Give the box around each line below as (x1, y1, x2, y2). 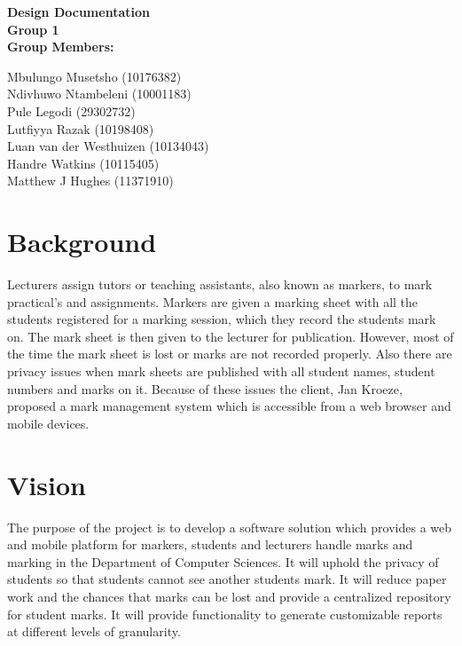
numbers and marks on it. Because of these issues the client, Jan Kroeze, (7, 379, 403, 398)
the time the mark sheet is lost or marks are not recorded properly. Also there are (7, 344, 452, 363)
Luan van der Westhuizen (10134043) (7, 137, 209, 155)
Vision (7, 466, 86, 502)
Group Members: (7, 37, 114, 56)
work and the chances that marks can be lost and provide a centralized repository (7, 587, 451, 605)
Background (7, 224, 157, 260)
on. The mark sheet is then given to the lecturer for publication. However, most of (7, 327, 454, 345)
